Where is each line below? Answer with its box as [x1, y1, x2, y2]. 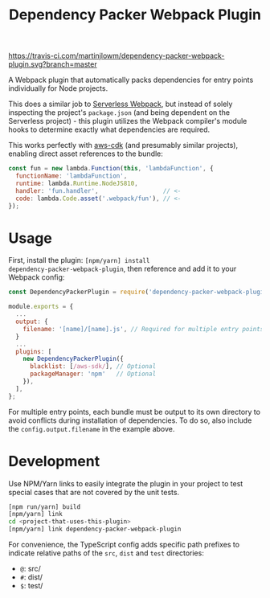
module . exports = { [8, 303, 74, 311]
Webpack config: [8, 272, 65, 282]
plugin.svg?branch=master [8, 59, 98, 69]
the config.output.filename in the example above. [8, 424, 175, 433]
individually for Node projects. [8, 84, 108, 93]
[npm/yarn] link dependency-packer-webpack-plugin [8, 525, 182, 534]
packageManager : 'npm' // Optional [29, 370, 157, 379]
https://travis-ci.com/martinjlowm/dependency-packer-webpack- [8, 51, 225, 61]
